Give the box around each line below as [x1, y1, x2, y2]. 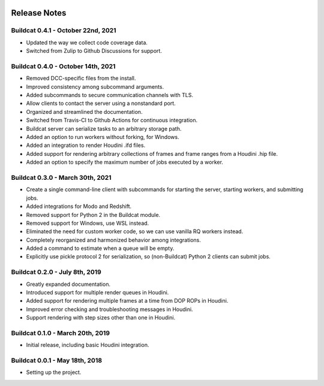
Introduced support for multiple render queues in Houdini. [26, 289, 169, 296]
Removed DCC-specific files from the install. [26, 75, 136, 82]
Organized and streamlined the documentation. [26, 108, 143, 115]
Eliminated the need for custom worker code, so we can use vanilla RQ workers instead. [26, 228, 244, 235]
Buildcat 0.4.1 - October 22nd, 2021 [11, 26, 116, 35]
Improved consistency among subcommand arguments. [26, 83, 164, 90]
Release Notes [11, 8, 67, 18]
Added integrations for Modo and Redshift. [26, 203, 132, 210]
